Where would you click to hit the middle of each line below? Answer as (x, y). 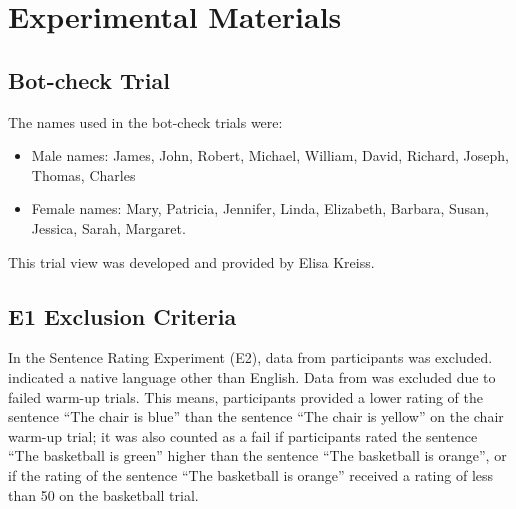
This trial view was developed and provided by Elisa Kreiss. (191, 261)
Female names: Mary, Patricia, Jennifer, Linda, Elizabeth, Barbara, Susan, (260, 208)
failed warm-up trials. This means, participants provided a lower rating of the (246, 396)
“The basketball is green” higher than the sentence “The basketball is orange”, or (257, 455)
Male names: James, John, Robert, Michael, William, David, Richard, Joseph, (270, 155)
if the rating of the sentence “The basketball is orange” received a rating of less (251, 474)
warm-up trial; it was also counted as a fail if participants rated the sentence (243, 435)
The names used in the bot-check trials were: (145, 121)
